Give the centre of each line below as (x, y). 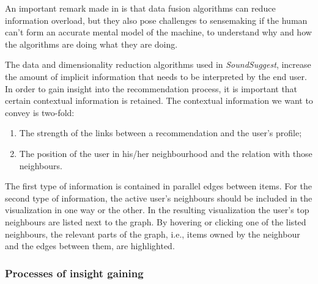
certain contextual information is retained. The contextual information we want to (159, 100)
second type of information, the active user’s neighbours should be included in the (159, 198)
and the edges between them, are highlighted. (90, 246)
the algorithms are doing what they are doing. (91, 44)
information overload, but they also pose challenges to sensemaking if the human (156, 20)
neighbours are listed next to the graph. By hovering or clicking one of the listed (156, 221)
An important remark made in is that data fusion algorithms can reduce (140, 8)
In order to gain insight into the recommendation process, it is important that (151, 88)
